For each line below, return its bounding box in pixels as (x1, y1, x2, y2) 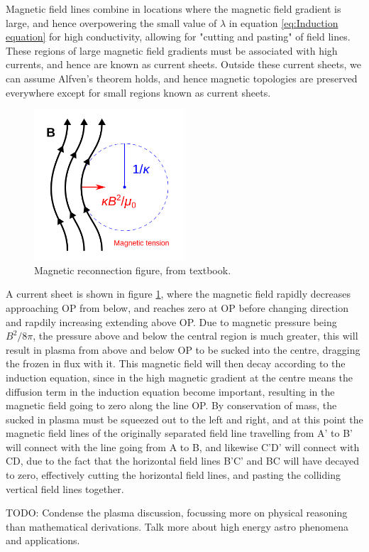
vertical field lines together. (6, 481, 124, 496)
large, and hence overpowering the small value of (6, 15, 217, 30)
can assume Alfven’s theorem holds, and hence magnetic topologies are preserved (6, 70, 358, 85)
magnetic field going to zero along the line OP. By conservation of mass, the (6, 398, 337, 413)
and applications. (6, 533, 80, 548)
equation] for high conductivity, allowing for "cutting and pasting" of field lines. (6, 29, 351, 44)
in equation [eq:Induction (228, 15, 338, 30)
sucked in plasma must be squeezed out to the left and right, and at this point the (6, 411, 363, 426)
